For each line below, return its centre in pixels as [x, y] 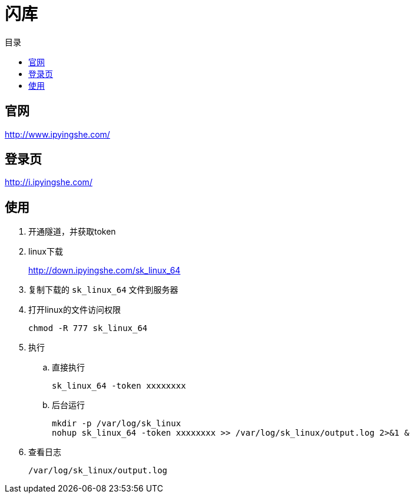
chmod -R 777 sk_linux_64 [88, 328]
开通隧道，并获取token [72, 232]
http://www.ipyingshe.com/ [57, 134]
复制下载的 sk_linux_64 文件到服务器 [103, 290]
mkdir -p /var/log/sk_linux [117, 424]
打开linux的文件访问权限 [74, 310]
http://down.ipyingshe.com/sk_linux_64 [105, 270]
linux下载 [46, 252]
